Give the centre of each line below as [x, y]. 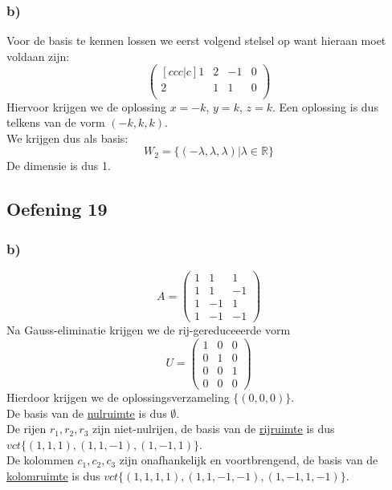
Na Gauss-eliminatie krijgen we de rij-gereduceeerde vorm [149, 330]
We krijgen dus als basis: [67, 138]
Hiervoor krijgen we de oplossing [86, 106]
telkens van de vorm [56, 122]
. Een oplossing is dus [325, 106]
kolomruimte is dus [53, 475]
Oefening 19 [57, 209]
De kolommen [40, 460]
